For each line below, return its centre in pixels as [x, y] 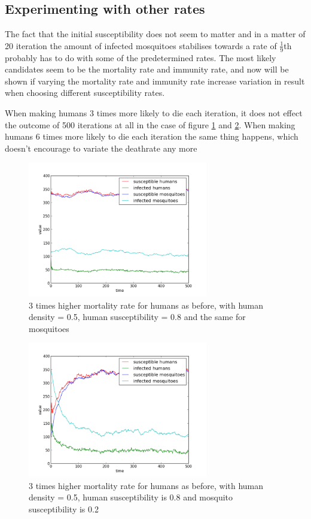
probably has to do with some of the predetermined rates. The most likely [141, 57]
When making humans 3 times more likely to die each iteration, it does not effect [154, 113]
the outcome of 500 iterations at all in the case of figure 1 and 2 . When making [150, 124]
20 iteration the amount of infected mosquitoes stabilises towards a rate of [141, 45]
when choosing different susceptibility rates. [85, 93]
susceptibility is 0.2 [64, 509]
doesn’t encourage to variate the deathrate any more [101, 148]
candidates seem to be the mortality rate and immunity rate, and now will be [147, 69]
